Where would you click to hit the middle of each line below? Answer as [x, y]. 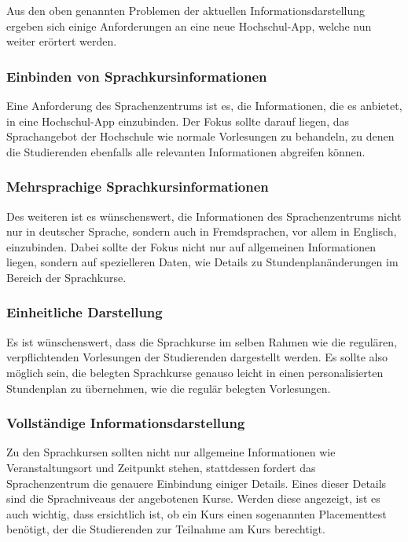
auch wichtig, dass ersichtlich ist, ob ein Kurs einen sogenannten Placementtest [197, 513]
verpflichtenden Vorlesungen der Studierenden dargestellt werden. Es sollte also [197, 357]
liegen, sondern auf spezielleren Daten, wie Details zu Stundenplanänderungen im [202, 262]
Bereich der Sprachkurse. [66, 277]
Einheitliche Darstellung [85, 312]
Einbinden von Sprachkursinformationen [137, 76]
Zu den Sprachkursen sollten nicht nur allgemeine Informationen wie [171, 452]
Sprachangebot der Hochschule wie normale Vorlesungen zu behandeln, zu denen [200, 136]
